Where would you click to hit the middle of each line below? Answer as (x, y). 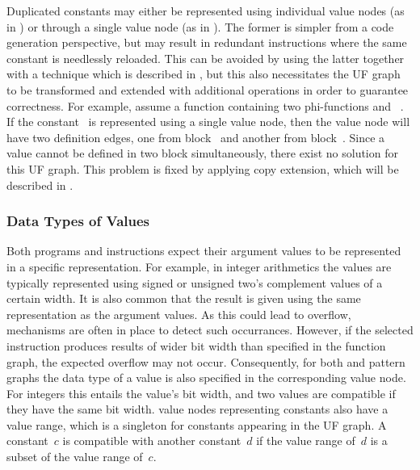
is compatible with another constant (152, 441)
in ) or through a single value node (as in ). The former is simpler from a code (200, 26)
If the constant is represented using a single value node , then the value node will (208, 122)
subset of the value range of (75, 457)
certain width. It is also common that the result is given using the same (184, 298)
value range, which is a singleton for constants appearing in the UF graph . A (197, 424)
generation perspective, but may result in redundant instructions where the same (207, 42)
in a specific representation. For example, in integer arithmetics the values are (199, 266)
